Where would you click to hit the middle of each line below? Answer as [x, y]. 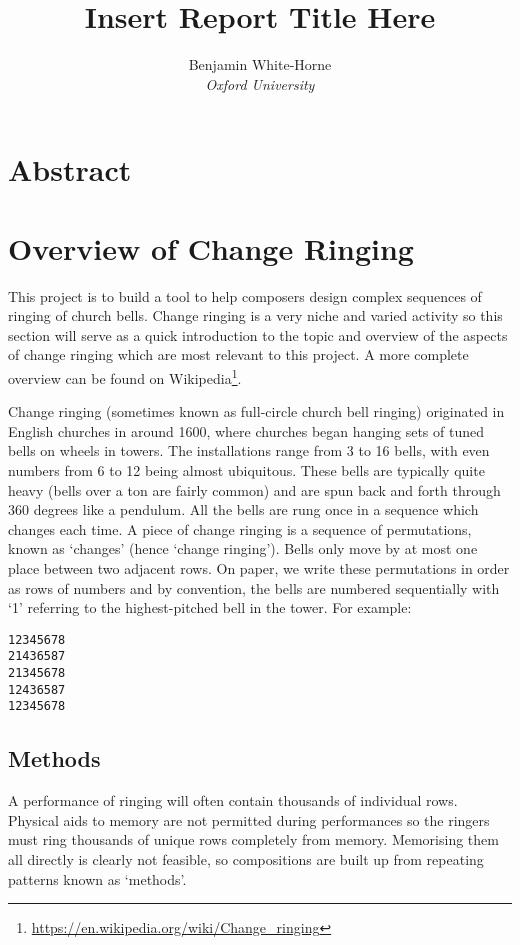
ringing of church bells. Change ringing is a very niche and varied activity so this [255, 315]
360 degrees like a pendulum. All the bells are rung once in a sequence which [243, 509]
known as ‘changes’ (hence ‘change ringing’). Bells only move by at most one [243, 548]
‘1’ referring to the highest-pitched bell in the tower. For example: [210, 607]
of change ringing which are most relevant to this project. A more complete [238, 354]
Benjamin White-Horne [260, 64]
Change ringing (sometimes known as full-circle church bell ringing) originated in [256, 411]
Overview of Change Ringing [211, 247]
